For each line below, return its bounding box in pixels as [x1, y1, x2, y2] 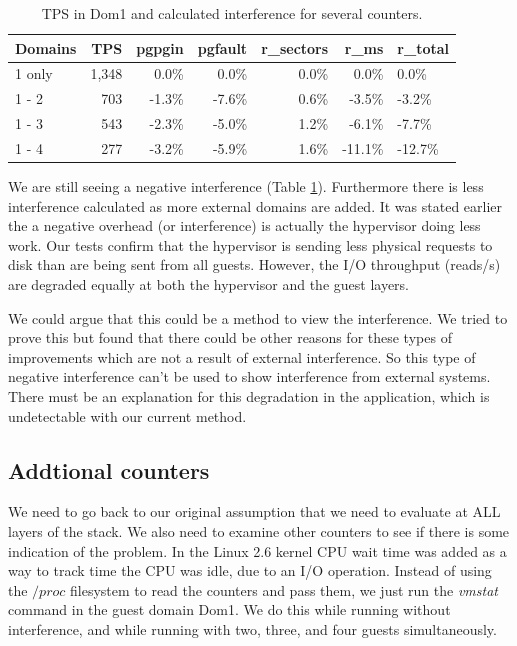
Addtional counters [8, 454, 210, 485]
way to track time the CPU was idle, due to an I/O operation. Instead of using [8, 560, 492, 581]
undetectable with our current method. [8, 405, 247, 426]
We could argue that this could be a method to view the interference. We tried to [8, 307, 508, 328]
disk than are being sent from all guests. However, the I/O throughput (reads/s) [8, 254, 501, 275]
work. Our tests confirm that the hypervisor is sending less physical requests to [8, 234, 493, 255]
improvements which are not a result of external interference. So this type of [8, 346, 476, 367]
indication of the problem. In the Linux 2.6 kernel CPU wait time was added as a [8, 540, 507, 561]
